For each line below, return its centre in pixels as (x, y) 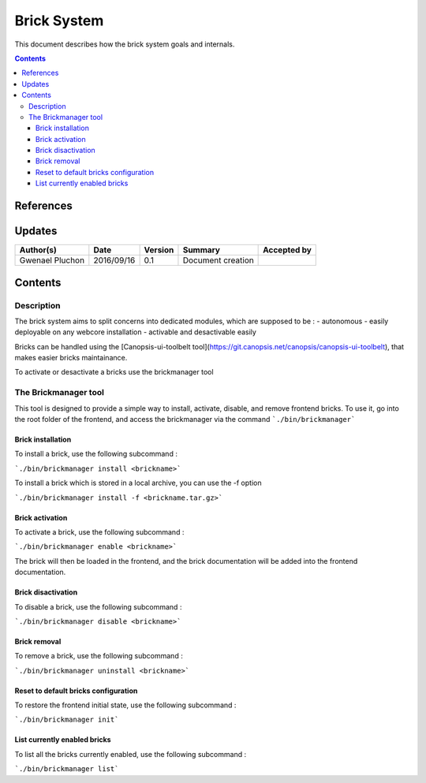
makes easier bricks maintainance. (71, 358)
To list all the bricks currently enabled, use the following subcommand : (131, 754)
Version (159, 250)
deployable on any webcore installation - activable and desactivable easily (135, 332)
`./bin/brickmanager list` (67, 769)
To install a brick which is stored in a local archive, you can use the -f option (138, 483)
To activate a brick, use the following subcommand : (99, 531)
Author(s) (38, 250)
